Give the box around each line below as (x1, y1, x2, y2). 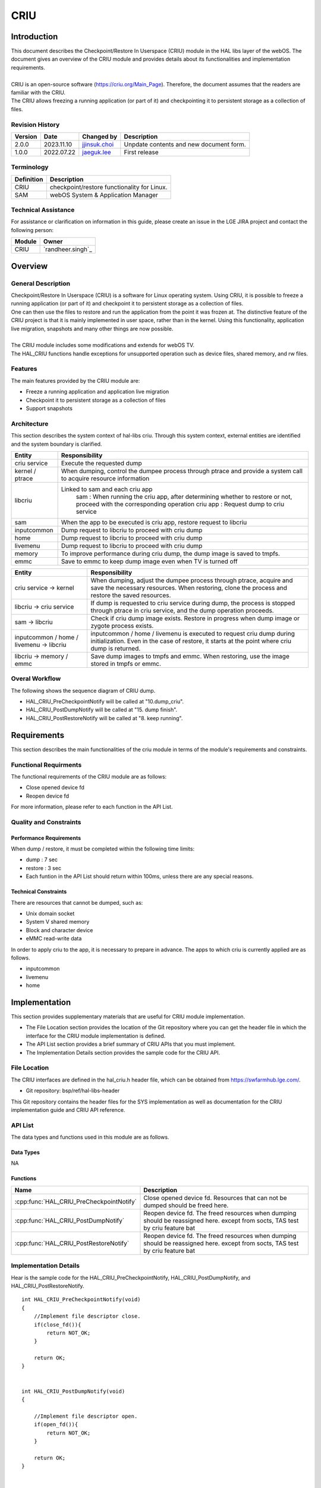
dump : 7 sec (26, 856, 58, 863)
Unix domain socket (26, 910, 75, 917)
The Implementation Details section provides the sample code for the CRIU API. (26, 1049, 221, 1056)
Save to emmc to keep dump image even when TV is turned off (61, 557, 238, 565)
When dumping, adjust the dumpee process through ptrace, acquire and (90, 576, 294, 584)
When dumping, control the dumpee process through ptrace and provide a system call (61, 467, 303, 475)
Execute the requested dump (61, 459, 142, 467)
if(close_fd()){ (33, 1321, 81, 1328)
